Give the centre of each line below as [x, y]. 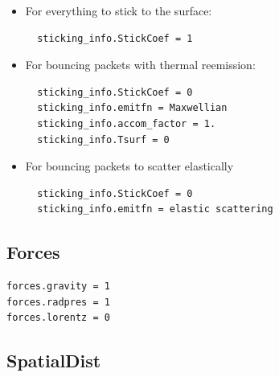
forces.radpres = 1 [58, 302]
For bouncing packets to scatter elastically [129, 166]
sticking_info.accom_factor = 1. [127, 123]
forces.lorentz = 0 [58, 318]
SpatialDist [54, 361]
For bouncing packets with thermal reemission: [140, 65]
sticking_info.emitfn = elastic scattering [155, 209]
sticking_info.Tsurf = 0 [103, 139]
